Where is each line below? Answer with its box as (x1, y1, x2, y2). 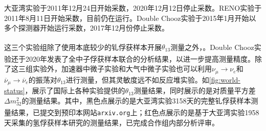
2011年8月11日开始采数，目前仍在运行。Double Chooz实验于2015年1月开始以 (4, 12, 256, 23)
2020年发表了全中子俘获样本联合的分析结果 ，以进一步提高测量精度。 (25, 53, 255, 64)
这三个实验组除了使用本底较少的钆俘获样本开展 (4, 41, 162, 52)
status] (4, 85, 25, 96)
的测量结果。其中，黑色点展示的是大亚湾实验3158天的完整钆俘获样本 (21, 95, 251, 106)
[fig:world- (209, 74, 240, 85)
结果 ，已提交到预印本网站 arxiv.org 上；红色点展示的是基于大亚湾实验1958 (11, 107, 259, 118)
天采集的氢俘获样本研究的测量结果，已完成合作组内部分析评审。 (4, 117, 219, 127)
